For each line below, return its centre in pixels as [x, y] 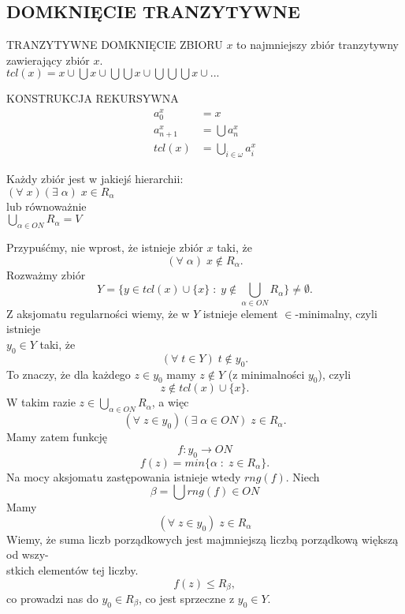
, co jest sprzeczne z [187, 598]
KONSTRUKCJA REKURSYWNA [93, 98]
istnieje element [240, 313]
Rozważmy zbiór [46, 274]
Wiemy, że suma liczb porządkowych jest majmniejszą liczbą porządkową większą [202, 539]
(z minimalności [266, 374]
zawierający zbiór [48, 60]
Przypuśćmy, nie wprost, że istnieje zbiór [105, 247]
